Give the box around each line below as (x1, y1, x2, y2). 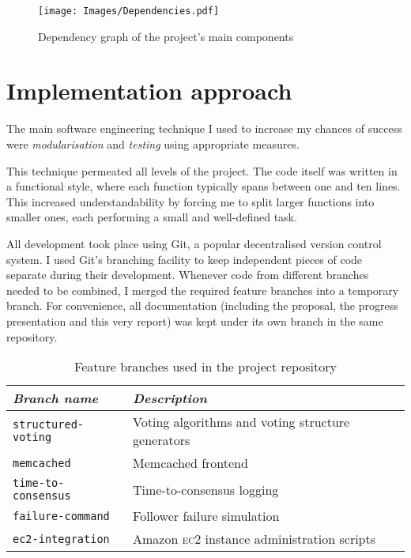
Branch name (13, 389, 99, 408)
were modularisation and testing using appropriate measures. (6, 135, 300, 152)
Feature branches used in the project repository (74, 357, 337, 376)
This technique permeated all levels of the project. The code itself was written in (6, 162, 398, 179)
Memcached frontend (133, 454, 248, 473)
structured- (13, 418, 85, 432)
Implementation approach (6, 74, 292, 107)
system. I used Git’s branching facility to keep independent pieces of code (6, 251, 363, 267)
